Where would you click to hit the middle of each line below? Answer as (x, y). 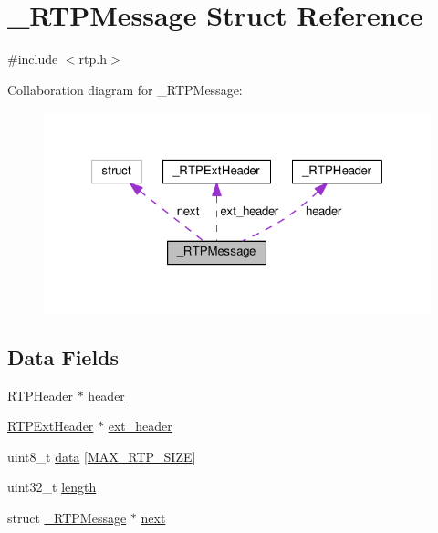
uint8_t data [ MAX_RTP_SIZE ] (102, 456)
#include (33, 59)
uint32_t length (52, 487)
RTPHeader (40, 395)
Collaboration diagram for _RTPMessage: (125, 89)
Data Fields (63, 356)
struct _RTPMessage (67, 518)
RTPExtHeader (51, 426)
